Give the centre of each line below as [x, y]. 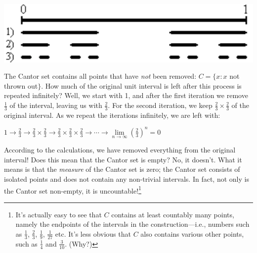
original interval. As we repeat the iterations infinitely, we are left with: [112, 115]
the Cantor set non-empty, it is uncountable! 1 [73, 190]
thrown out [21, 85]
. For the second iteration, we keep [160, 105]
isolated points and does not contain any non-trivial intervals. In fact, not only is [127, 178]
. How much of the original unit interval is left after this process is [141, 85]
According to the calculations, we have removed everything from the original [120, 150]
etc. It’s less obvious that [93, 233]
